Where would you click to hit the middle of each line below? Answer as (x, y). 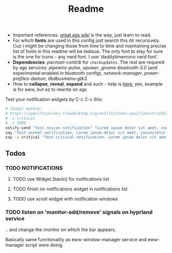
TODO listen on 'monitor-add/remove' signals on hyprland (79, 212)
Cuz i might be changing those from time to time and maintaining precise (89, 46)
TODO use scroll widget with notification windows (65, 199)
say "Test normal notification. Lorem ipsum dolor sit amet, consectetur (86, 133)
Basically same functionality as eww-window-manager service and (76, 240)
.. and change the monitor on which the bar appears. (61, 230)
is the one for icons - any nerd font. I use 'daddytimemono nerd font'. (85, 57)
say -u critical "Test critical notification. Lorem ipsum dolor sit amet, (88, 137)
